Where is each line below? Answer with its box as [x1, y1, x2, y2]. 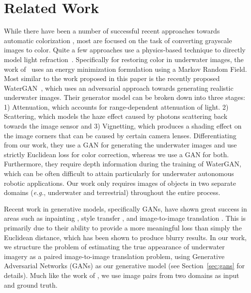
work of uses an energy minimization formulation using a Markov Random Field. [4, 64, 247, 74]
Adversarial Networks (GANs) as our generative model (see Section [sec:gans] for [4, 260, 245, 271]
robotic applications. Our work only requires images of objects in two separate [4, 178, 236, 188]
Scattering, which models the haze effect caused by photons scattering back [4, 111, 228, 121]
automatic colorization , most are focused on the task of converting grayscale [4, 35, 232, 45]
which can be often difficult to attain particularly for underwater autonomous [4, 168, 234, 179]
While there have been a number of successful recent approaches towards [4, 26, 220, 36]
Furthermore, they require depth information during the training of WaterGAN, [4, 159, 241, 169]
